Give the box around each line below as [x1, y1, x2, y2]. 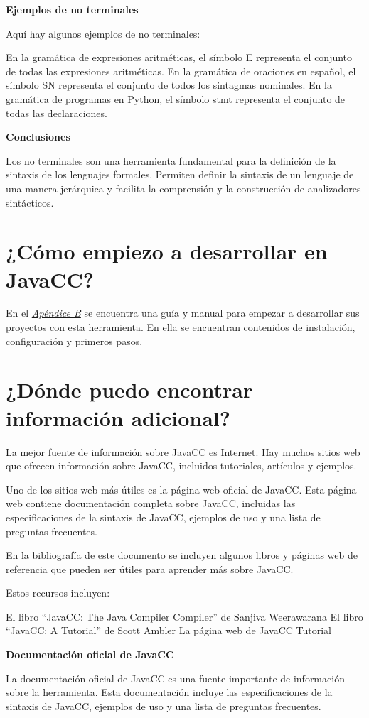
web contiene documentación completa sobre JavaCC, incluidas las [6, 496, 296, 511]
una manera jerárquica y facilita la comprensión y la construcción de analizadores [6, 180, 361, 195]
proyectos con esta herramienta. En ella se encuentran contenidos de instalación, [6, 320, 355, 334]
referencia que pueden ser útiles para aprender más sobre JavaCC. [6, 561, 294, 576]
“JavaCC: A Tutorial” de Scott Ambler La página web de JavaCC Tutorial [6, 623, 332, 638]
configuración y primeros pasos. [6, 333, 143, 348]
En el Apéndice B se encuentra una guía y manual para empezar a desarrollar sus [6, 305, 360, 320]
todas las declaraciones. [6, 105, 107, 120]
